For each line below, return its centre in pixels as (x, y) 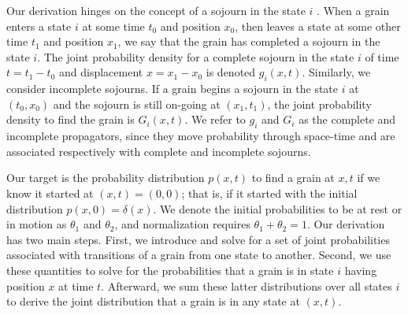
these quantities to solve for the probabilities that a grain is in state (170, 270)
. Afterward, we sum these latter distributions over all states (247, 285)
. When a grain (353, 10)
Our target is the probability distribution (106, 178)
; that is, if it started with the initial (269, 193)
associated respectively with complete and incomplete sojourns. (159, 151)
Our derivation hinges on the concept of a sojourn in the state (156, 10)
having (361, 270)
